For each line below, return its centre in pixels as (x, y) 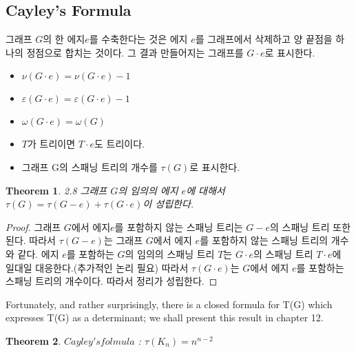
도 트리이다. (119, 144)
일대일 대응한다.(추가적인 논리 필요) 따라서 (97, 267)
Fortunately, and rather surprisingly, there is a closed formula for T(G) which (169, 304)
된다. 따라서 (31, 240)
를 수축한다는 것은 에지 (138, 39)
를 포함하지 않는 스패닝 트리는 (179, 226)
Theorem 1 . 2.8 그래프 (56, 190)
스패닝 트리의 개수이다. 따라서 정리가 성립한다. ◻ (112, 281)
